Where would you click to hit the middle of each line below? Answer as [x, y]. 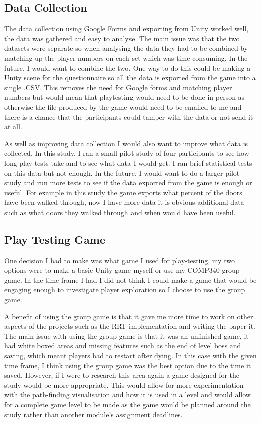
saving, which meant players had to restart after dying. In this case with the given [130, 356]
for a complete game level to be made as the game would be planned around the [127, 404]
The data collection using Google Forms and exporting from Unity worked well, [126, 28]
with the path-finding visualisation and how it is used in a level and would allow [127, 395]
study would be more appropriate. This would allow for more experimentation [124, 385]
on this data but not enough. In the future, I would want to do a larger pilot [122, 173]
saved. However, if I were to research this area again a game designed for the [122, 375]
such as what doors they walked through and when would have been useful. [120, 212]
